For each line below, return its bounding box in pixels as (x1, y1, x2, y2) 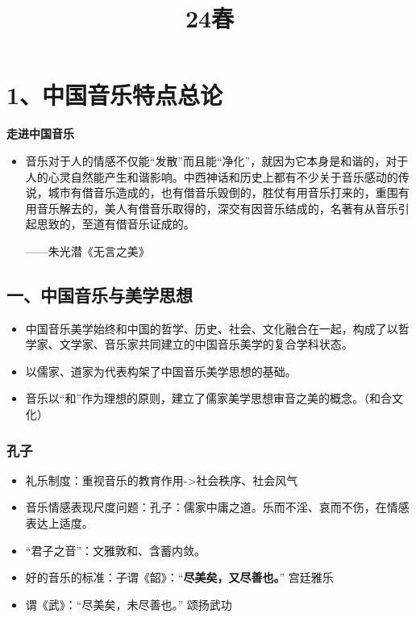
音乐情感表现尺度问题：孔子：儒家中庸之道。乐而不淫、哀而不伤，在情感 (25, 499, 410, 516)
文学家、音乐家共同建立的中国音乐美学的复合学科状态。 (59, 336, 353, 353)
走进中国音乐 (6, 125, 74, 142)
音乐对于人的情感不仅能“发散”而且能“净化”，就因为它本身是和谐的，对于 (25, 152, 409, 169)
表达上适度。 (25, 515, 94, 532)
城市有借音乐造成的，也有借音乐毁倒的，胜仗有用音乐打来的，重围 (48, 184, 398, 201)
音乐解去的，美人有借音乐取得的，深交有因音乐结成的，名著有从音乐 (36, 199, 398, 216)
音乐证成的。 (127, 215, 195, 232)
